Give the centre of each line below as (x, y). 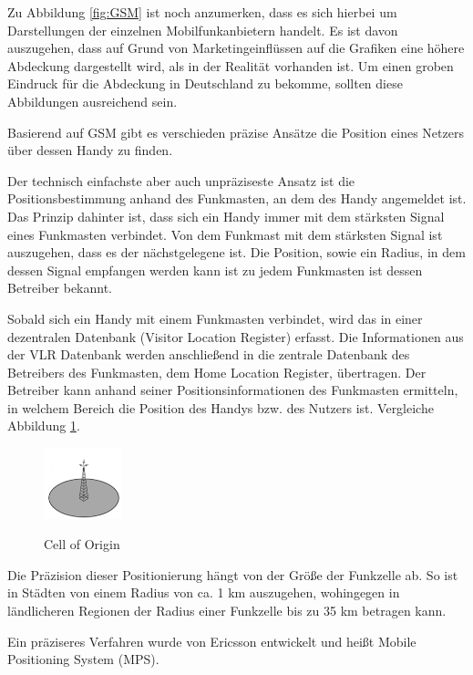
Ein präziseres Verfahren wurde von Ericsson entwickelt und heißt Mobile (212, 641)
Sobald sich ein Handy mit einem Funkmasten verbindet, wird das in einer (215, 318)
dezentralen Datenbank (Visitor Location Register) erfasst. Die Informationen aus (236, 336)
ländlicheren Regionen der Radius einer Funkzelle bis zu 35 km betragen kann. (227, 610)
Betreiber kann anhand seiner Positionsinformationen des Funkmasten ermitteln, (233, 390)
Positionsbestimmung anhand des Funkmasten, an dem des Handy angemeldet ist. (237, 198)
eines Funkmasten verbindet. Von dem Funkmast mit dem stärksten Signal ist (225, 234)
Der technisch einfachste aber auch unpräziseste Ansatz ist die (181, 180)
